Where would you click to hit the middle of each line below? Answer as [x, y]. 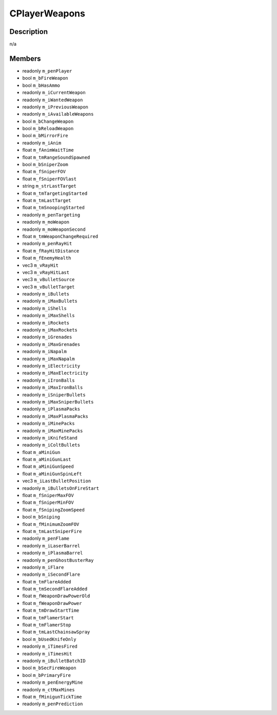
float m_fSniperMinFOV [48, 502]
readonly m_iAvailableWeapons [58, 114]
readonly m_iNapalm [44, 352]
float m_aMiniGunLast [47, 460]
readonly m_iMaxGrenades [51, 344]
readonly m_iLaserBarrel [51, 545]
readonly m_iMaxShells [48, 316]
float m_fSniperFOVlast [50, 179]
